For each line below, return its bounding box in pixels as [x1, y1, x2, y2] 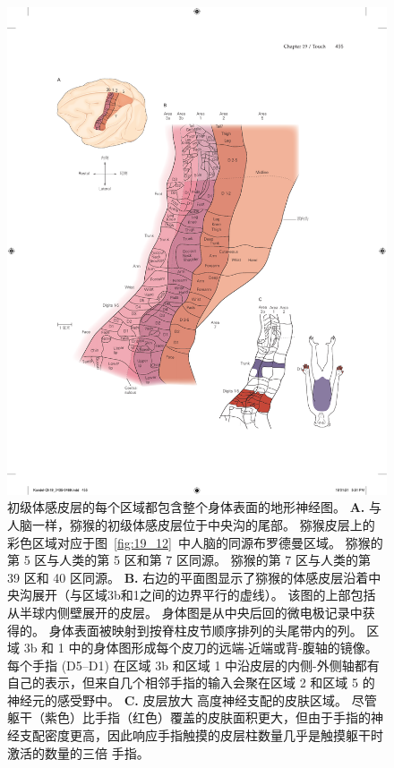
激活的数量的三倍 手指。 [7, 743, 150, 762]
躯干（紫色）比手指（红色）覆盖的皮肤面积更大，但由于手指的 [7, 708, 371, 727]
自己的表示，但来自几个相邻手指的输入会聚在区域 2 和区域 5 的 [7, 673, 375, 692]
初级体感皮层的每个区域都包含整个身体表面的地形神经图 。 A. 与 [7, 498, 381, 516]
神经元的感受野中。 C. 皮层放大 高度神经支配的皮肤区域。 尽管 [7, 690, 377, 709]
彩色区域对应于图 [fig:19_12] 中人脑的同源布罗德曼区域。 [7, 533, 341, 551]
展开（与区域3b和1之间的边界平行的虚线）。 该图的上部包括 [31, 585, 376, 604]
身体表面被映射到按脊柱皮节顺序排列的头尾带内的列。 [48, 620, 363, 639]
